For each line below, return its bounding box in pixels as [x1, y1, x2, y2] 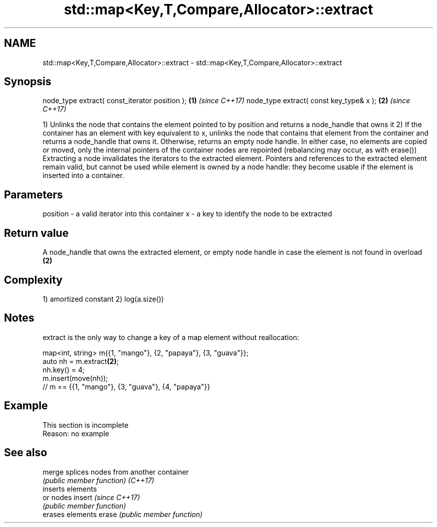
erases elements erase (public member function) [42, 510, 203, 519]
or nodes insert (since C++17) [42, 493, 140, 502]
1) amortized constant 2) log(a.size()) [42, 294, 164, 303]
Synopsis [4, 75, 51, 88]
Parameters [4, 188, 63, 201]
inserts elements [42, 484, 97, 493]
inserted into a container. [42, 171, 124, 180]
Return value [4, 226, 69, 239]
